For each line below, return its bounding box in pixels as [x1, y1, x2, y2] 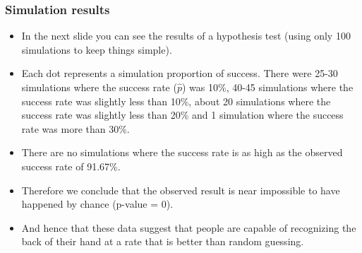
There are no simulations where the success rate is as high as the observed [21, 145, 343, 160]
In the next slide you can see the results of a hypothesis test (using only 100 [21, 28, 351, 43]
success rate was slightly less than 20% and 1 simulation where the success [21, 107, 344, 122]
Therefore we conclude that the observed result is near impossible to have [21, 182, 340, 197]
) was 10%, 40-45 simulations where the [181, 80, 354, 94]
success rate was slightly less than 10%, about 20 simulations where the [21, 93, 331, 108]
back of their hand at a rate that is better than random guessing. [21, 234, 304, 249]
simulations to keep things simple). [21, 42, 172, 57]
